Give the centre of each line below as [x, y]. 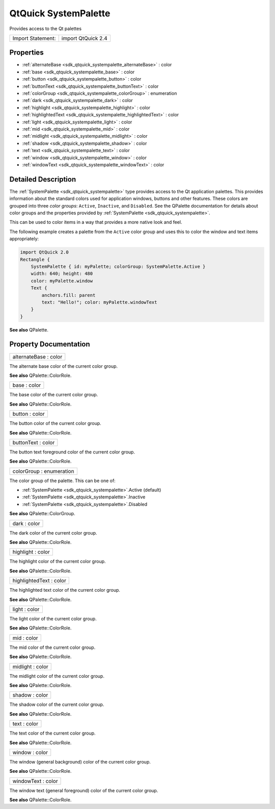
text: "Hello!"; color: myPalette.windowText [99, 302]
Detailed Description [43, 179]
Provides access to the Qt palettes [45, 29]
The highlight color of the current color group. [58, 562]
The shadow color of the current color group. [57, 704]
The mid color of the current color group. [52, 647]
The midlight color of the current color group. [57, 676]
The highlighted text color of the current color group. [65, 590]
